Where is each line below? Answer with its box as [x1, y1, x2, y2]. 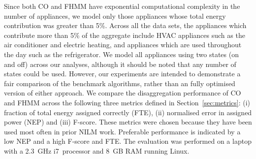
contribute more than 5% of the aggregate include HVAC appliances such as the [4, 30, 245, 40]
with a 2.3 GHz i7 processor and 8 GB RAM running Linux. [4, 145, 190, 156]
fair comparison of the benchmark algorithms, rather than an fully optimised [4, 78, 235, 88]
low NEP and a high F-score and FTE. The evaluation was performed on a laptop [4, 136, 252, 146]
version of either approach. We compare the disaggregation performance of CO [4, 88, 241, 98]
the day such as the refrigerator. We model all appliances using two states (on [4, 49, 239, 59]
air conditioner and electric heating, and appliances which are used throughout [4, 39, 242, 50]
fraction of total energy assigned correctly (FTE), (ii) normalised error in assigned [4, 107, 252, 117]
